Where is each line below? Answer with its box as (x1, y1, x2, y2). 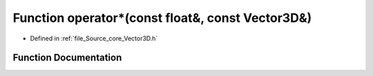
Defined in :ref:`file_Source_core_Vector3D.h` (30, 34, 158, 42)
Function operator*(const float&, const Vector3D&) (12, 10, 312, 25)
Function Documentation (12, 52, 122, 64)
